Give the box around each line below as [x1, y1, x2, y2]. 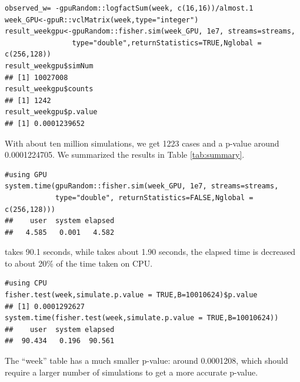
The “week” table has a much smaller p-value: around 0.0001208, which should [5, 354, 288, 367]
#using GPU [5, 170, 47, 179]
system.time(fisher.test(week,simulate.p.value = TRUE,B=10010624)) [5, 314, 279, 323]
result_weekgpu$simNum [5, 61, 94, 70]
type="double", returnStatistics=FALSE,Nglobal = [55, 193, 254, 202]
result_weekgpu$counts [5, 85, 94, 94]
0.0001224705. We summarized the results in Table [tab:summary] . [5, 148, 245, 161]
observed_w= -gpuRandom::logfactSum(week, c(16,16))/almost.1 [5, 4, 254, 12]
